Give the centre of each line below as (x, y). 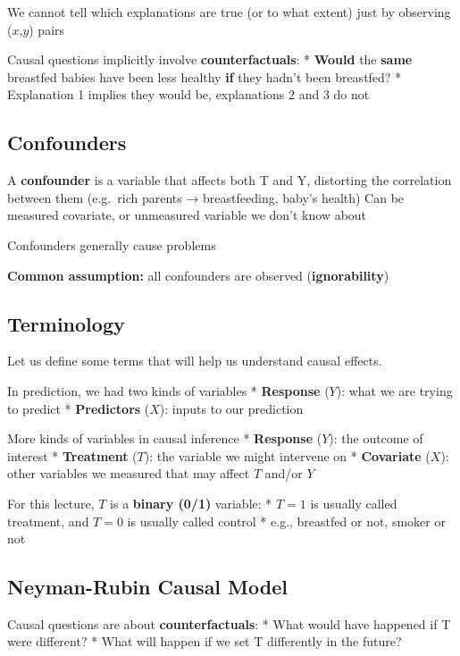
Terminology (66, 323)
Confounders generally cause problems (112, 244)
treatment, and (48, 521)
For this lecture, (51, 503)
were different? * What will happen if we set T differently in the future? (205, 641)
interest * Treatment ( (72, 455)
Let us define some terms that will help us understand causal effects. (195, 361)
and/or (284, 473)
